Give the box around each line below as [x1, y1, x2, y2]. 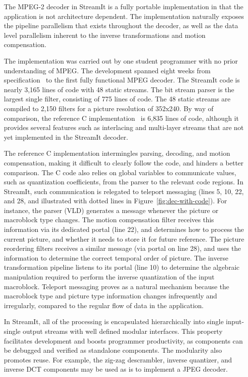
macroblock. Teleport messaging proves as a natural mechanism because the [4, 281, 229, 291]
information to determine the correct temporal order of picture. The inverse [4, 252, 229, 262]
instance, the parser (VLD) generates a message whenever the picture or [4, 205, 218, 215]
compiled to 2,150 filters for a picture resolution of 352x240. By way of [4, 103, 214, 113]
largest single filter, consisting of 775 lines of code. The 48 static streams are [4, 94, 231, 104]
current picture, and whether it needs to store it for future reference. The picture [4, 233, 244, 244]
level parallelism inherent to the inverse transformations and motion [4, 30, 206, 40]
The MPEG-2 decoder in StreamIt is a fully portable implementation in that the [4, 1, 244, 11]
